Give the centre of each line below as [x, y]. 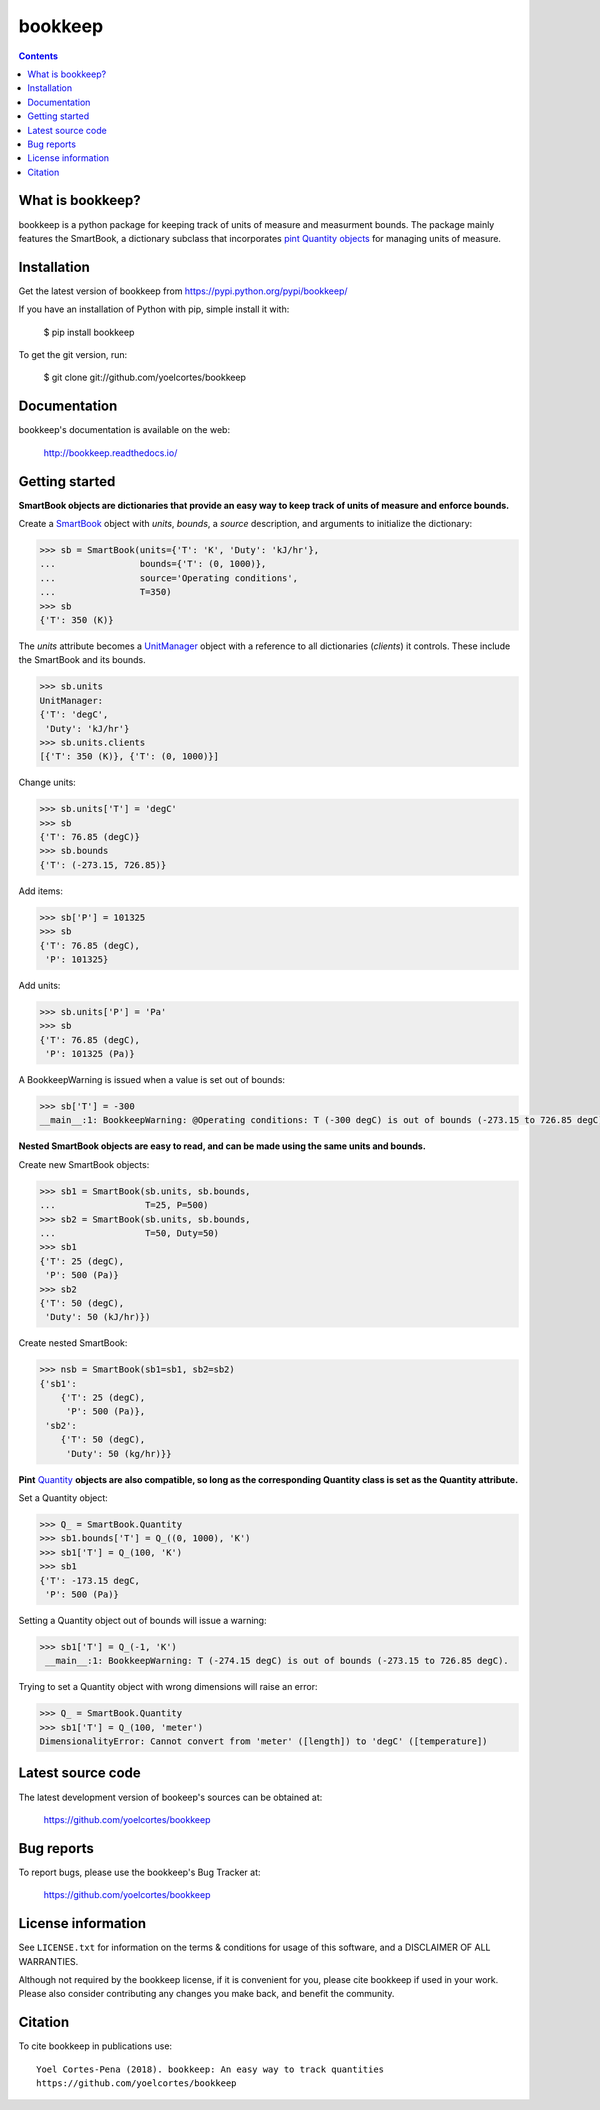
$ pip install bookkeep [89, 332]
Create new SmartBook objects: [84, 1164]
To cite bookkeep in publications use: [95, 2046]
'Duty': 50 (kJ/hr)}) [98, 1317]
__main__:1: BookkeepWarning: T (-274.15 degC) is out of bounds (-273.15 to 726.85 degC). [277, 1661]
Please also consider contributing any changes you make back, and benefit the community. [206, 1994]
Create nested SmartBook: [73, 1343]
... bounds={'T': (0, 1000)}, [153, 564]
